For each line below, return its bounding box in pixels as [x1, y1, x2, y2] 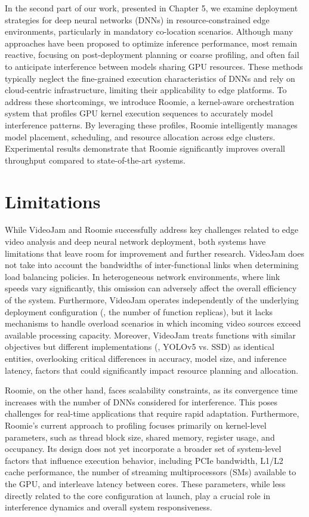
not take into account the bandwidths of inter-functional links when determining [5, 258, 299, 271]
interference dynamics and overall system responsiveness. [5, 501, 212, 513]
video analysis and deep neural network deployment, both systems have [5, 235, 266, 248]
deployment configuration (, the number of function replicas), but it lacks [5, 305, 273, 318]
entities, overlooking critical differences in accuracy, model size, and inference [5, 352, 287, 364]
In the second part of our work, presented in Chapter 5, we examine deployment [5, 2, 298, 14]
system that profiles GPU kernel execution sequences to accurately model [5, 107, 273, 119]
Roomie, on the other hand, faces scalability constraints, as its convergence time [5, 384, 298, 396]
